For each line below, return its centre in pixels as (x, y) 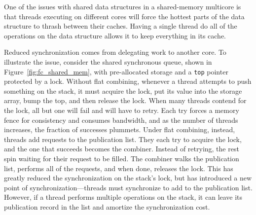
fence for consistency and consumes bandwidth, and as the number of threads (121, 120)
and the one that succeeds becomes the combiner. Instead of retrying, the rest (122, 149)
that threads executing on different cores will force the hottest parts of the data (124, 16)
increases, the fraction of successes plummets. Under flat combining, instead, (120, 129)
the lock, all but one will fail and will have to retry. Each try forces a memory (122, 110)
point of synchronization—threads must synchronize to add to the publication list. (128, 187)
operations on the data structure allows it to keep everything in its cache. (115, 35)
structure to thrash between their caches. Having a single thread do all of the (121, 26)
